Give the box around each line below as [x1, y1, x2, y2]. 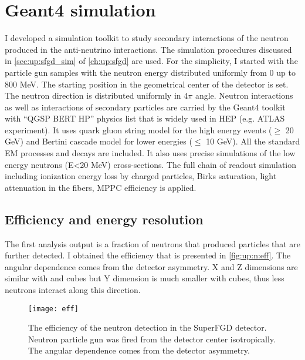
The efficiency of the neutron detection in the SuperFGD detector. [28, 321, 267, 334]
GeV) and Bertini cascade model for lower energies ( [5, 135, 192, 147]
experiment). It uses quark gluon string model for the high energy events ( [5, 123, 272, 136]
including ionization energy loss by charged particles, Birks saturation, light [5, 170, 277, 182]
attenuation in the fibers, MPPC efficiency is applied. [5, 181, 196, 193]
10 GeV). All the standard [206, 135, 300, 147]
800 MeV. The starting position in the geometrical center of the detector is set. [5, 78, 289, 90]
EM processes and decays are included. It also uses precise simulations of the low [5, 147, 296, 159]
